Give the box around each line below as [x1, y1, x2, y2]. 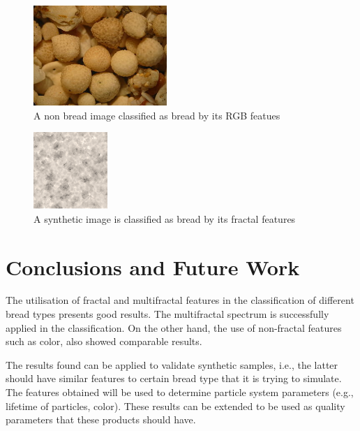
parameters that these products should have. [6, 412, 196, 427]
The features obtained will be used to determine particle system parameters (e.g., [6, 385, 354, 399]
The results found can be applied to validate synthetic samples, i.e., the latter [6, 357, 338, 372]
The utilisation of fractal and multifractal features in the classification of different [6, 293, 354, 307]
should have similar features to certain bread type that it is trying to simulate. [6, 371, 342, 386]
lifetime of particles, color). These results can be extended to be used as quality [6, 398, 345, 413]
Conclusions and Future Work [6, 252, 300, 281]
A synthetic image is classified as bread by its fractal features [33, 211, 296, 226]
